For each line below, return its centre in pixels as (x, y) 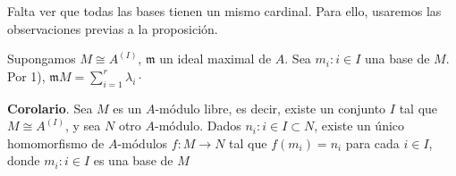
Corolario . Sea (50, 108)
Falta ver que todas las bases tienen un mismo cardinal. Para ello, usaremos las (224, 11)
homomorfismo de (56, 142)
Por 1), (26, 75)
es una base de (133, 160)
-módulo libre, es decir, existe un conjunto (270, 108)
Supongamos (42, 59)
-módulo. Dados (198, 126)
